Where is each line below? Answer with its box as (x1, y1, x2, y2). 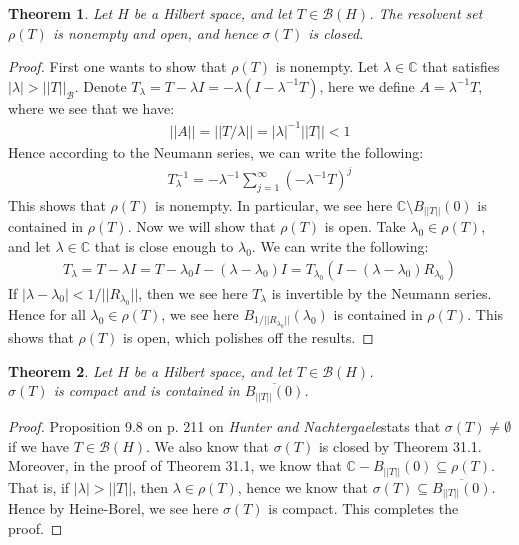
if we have (8, 435, 70, 456)
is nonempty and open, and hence (52, 22, 258, 43)
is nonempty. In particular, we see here (155, 194, 393, 215)
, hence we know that (237, 476, 369, 497)
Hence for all (8, 303, 86, 324)
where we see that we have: (8, 97, 175, 118)
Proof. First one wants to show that (8, 56, 227, 77)
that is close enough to (94, 235, 234, 256)
